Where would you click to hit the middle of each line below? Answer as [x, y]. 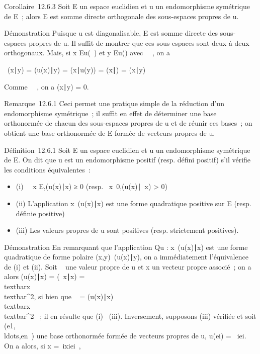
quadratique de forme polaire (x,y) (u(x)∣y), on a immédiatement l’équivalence [126, 257]
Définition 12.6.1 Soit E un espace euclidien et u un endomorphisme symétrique [127, 150]
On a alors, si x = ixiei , [42, 345]
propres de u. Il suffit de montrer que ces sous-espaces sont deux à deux [139, 42]
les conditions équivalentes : [47, 169]
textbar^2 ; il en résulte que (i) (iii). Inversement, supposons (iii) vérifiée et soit [130, 316]
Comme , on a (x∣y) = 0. [47, 86]
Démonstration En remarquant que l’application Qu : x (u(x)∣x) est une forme [126, 247]
